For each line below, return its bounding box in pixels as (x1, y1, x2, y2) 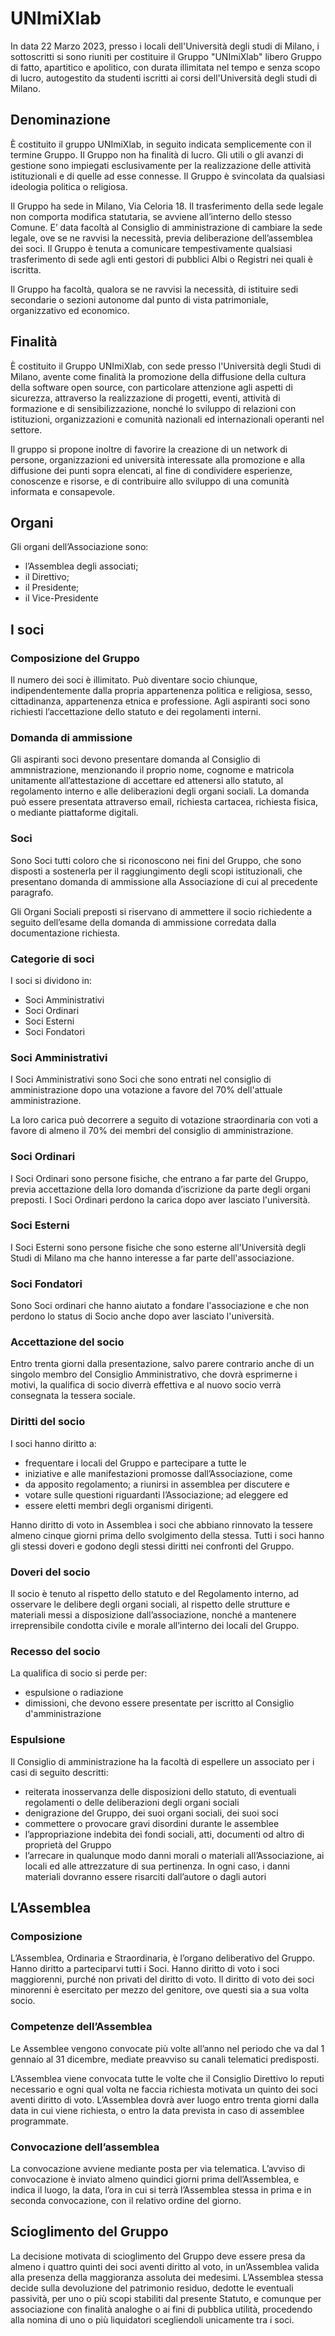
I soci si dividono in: (10, 974, 93, 986)
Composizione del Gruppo (10, 651, 140, 665)
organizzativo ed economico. (10, 304, 130, 316)
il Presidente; (24, 582, 80, 594)
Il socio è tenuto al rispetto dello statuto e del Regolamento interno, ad (10, 1588, 300, 1600)
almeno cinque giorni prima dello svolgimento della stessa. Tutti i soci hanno (10, 1529, 325, 1541)
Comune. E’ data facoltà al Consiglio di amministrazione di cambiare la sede (10, 221, 323, 233)
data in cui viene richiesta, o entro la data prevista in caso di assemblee (10, 2104, 305, 2116)
